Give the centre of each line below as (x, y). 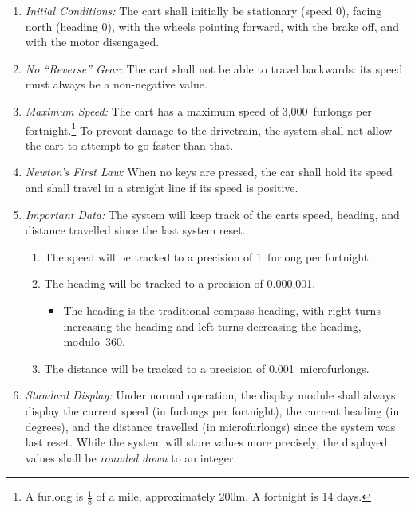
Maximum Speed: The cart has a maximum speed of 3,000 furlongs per (198, 110)
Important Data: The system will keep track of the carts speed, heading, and (212, 214)
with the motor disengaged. (92, 42)
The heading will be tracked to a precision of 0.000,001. (180, 283)
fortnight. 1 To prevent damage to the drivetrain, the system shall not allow (209, 128)
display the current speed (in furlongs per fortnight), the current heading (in (212, 410)
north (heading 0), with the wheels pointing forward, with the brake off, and (212, 26)
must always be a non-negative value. (116, 84)
